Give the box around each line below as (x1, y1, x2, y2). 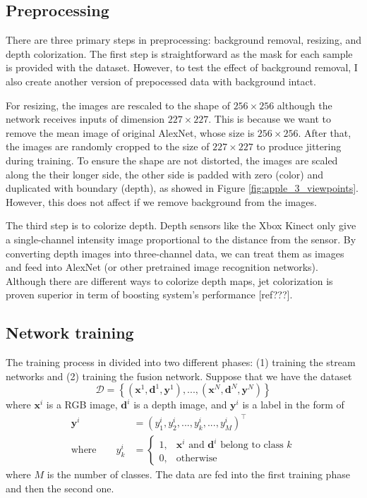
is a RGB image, (46, 397, 118, 412)
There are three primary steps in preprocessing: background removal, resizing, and (6, 32, 361, 47)
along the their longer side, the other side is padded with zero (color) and (6, 166, 323, 181)
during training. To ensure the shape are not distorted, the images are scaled (6, 152, 338, 167)
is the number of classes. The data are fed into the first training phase (47, 467, 350, 482)
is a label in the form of (242, 397, 344, 412)
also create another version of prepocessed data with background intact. (6, 73, 316, 88)
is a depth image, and (133, 397, 227, 412)
